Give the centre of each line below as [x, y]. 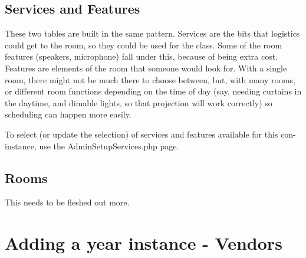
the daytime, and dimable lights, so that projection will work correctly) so [139, 102]
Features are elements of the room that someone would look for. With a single [146, 68]
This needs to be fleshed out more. [67, 202]
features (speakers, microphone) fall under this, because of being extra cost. [142, 56]
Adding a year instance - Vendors [144, 243]
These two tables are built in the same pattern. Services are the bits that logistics [152, 33]
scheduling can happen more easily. [68, 114]
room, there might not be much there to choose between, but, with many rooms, [150, 79]
